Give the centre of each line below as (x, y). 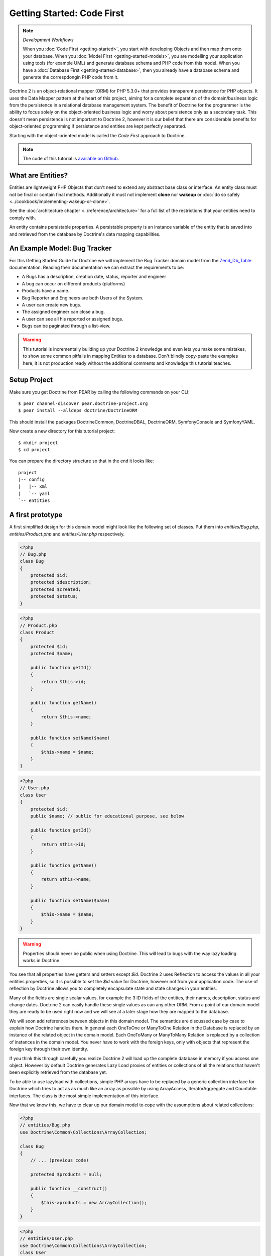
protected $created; (56, 589)
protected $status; (54, 596)
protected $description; (61, 582)
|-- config (32, 480)
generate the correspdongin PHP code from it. (71, 77)
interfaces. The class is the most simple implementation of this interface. (85, 1096)
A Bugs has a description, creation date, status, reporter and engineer (94, 277)
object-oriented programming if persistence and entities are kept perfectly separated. (98, 126)
